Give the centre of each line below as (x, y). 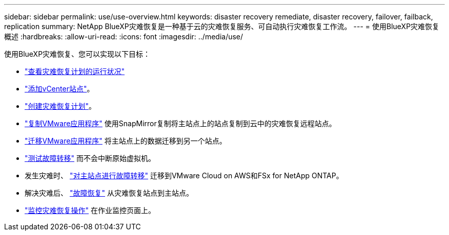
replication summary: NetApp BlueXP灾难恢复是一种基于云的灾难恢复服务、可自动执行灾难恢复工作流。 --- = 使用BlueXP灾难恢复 (222, 26)
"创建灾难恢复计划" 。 (60, 106)
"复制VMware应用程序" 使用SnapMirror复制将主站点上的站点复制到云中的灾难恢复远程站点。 (180, 123)
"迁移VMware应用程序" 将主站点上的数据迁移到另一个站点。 (126, 141)
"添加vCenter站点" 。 (59, 89)
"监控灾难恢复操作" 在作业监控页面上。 (90, 210)
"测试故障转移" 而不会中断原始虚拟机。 (90, 158)
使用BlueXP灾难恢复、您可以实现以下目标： (77, 54)
